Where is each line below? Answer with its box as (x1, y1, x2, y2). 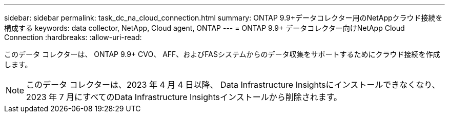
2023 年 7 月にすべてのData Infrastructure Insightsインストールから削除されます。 (26, 92, 342, 102)
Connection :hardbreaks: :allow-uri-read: (4, 33, 142, 42)
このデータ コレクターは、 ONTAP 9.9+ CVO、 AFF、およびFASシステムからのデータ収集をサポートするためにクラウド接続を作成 (4, 50, 440, 59)
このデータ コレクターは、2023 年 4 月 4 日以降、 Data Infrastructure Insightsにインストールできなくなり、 (26, 80, 440, 90)
